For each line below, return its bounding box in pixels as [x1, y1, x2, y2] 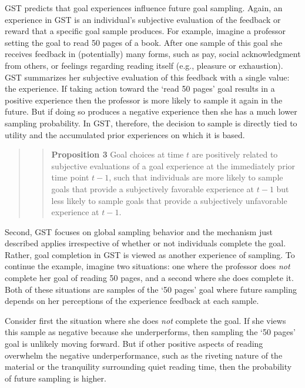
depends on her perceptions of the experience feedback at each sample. [5, 295, 259, 307]
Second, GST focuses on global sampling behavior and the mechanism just [5, 225, 273, 238]
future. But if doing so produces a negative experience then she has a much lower [5, 105, 297, 118]
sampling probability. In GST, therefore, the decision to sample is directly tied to [5, 116, 297, 129]
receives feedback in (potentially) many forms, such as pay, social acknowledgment [5, 48, 301, 60]
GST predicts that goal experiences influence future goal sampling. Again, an [5, 2, 283, 14]
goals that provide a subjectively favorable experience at [51, 182, 254, 195]
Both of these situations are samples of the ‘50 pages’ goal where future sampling [5, 283, 297, 295]
